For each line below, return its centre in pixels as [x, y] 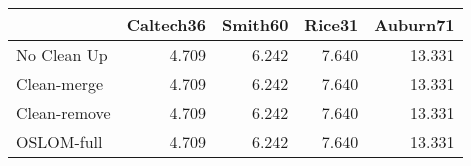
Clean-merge [60, 83]
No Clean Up [62, 54]
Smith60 [255, 24]
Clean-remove [63, 112]
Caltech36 [166, 24]
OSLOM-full [59, 141]
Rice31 [331, 24]
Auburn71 [414, 24]
